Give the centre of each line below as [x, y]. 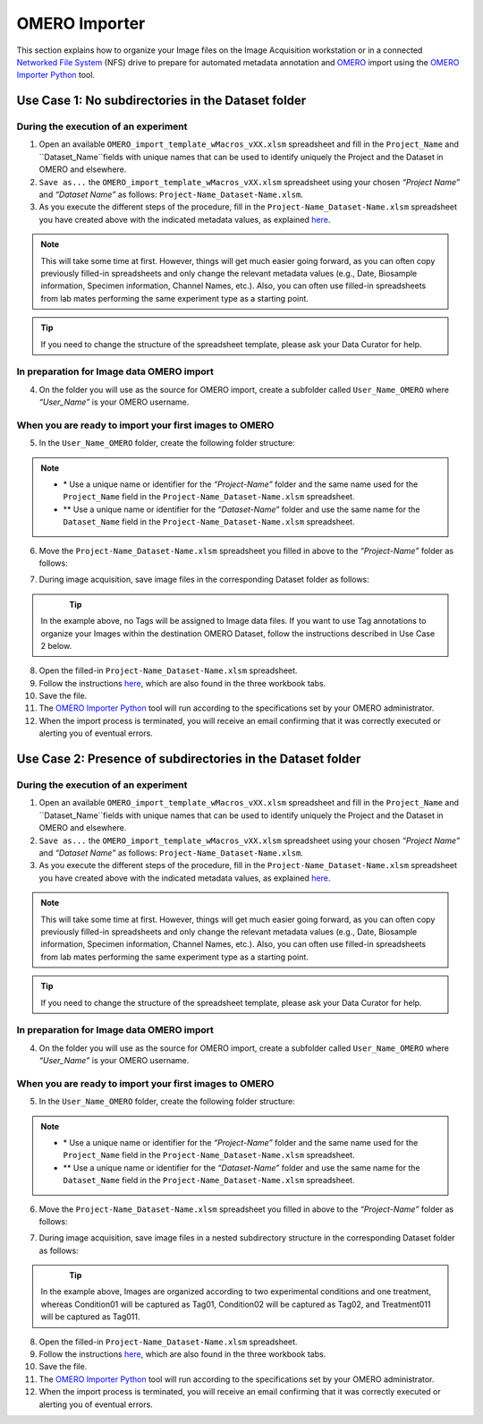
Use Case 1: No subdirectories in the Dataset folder [161, 101]
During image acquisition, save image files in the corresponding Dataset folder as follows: [204, 580]
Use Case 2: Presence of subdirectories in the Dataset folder [189, 759]
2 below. [56, 645]
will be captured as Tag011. [90, 1317]
